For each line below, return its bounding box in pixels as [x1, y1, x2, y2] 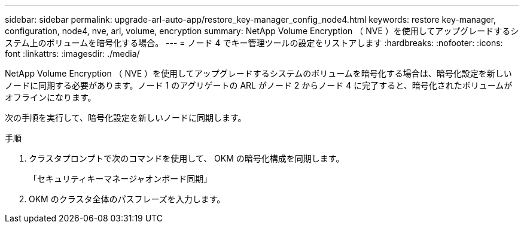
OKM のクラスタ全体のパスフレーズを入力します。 [29, 194, 226, 204]
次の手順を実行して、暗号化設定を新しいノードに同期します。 [5, 113, 246, 123]
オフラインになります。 [5, 92, 96, 102]
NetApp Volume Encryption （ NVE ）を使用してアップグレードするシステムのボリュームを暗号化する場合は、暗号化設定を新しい [5, 68, 512, 78]
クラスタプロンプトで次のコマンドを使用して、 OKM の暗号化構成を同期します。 [29, 153, 345, 163]
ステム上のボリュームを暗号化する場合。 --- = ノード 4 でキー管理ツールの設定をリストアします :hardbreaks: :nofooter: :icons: [5, 38, 503, 48]
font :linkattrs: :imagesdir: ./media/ [5, 48, 140, 59]
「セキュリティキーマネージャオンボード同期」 [29, 174, 212, 184]
